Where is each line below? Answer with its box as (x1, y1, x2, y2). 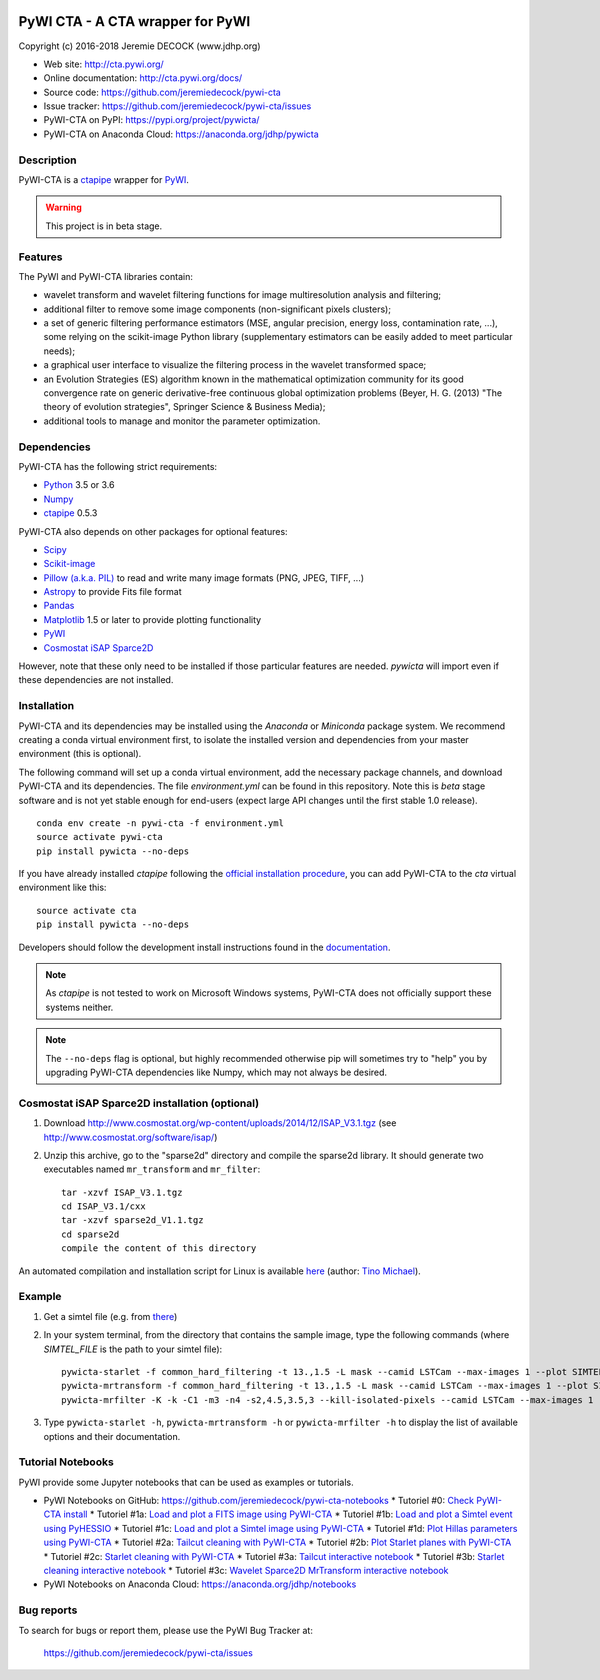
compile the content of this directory (61, 1243, 257, 1254)
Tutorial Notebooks (18, 1455, 114, 1469)
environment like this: (18, 881, 107, 894)
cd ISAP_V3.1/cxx (61, 1201, 146, 1212)
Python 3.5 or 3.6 (43, 479, 115, 491)
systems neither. (45, 1001, 114, 1013)
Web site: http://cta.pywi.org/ (43, 58, 164, 70)
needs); (43, 345, 75, 357)
